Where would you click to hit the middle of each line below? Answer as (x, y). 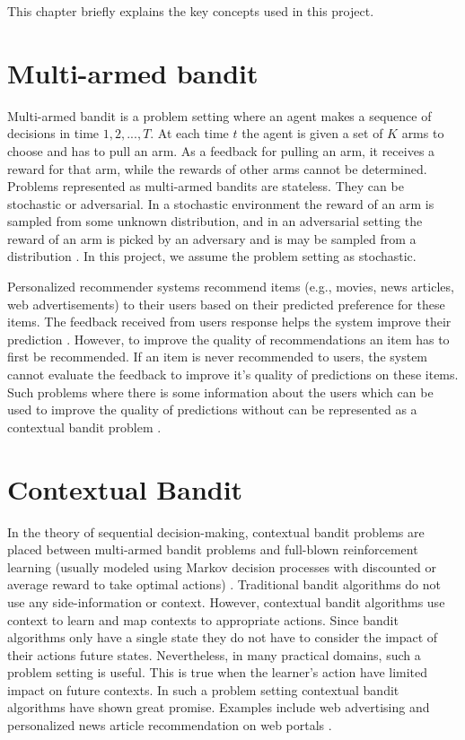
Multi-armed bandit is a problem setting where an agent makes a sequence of (219, 115)
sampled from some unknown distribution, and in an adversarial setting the (215, 221)
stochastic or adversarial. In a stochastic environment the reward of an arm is (221, 203)
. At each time (189, 133)
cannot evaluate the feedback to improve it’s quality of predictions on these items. (233, 374)
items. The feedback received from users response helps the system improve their (229, 322)
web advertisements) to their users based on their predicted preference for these (226, 304)
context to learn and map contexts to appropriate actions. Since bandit (203, 619)
